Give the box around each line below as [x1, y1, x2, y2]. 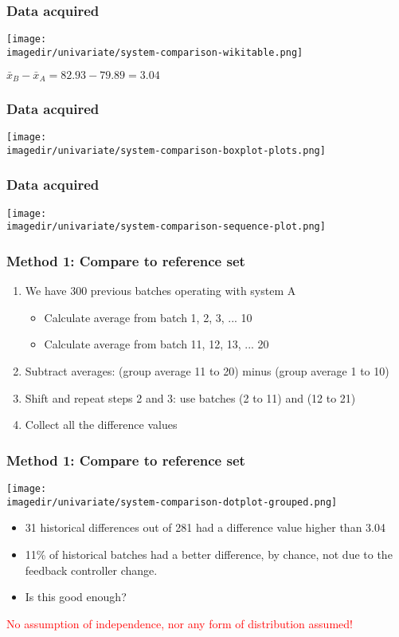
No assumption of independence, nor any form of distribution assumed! [6, 615, 353, 631]
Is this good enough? [25, 588, 127, 605]
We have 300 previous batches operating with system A [25, 282, 296, 299]
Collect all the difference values [25, 416, 178, 433]
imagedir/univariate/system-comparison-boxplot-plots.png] [6, 144, 326, 156]
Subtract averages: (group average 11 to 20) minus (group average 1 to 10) [25, 363, 389, 379]
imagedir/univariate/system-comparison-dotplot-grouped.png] [6, 496, 338, 508]
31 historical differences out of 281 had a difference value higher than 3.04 [25, 519, 385, 536]
